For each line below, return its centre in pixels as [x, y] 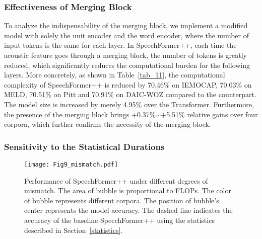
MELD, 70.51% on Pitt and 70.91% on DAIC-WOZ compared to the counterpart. [130, 94]
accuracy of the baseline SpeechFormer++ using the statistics [119, 220]
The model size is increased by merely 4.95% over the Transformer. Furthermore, [129, 104]
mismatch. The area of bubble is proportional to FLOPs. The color [128, 190]
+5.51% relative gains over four [209, 114]
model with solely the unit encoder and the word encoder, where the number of [126, 35]
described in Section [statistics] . [74, 230]
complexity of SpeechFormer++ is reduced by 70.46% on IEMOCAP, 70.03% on [128, 84]
